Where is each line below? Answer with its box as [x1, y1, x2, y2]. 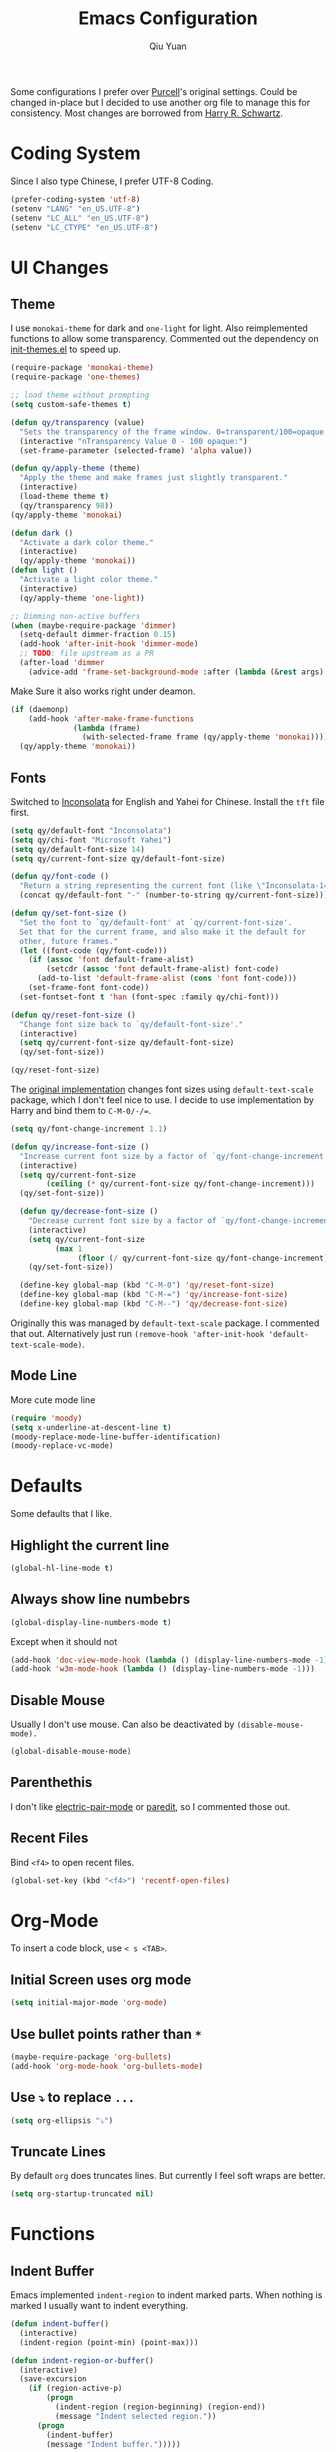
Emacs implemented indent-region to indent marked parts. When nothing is [10, 2289, 323, 2301]
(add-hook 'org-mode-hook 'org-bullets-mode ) [10, 2061, 203, 2071]
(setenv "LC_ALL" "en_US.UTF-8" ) [10, 213, 150, 223]
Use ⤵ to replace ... [10, 2089, 135, 2106]
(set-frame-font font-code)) [28, 983, 150, 993]
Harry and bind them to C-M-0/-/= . [10, 1105, 152, 1117]
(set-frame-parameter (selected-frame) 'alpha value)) [19, 445, 253, 456]
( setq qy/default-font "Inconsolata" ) [10, 825, 172, 836]
